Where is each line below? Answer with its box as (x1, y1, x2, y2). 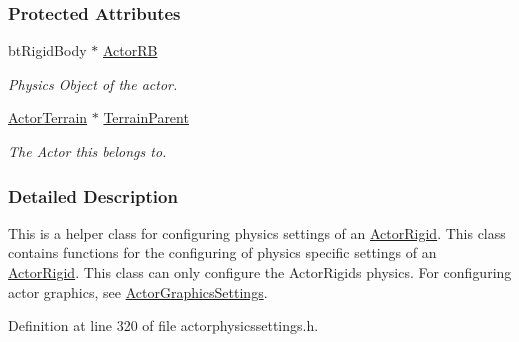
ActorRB (102, 40, 158, 61)
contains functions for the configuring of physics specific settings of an (8, 242, 437, 263)
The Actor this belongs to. (8, 141, 167, 161)
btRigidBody (8, 40, 87, 61)
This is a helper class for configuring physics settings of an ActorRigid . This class (8, 222, 506, 243)
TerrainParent (103, 107, 189, 128)
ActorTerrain (8, 107, 88, 128)
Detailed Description (8, 183, 178, 208)
